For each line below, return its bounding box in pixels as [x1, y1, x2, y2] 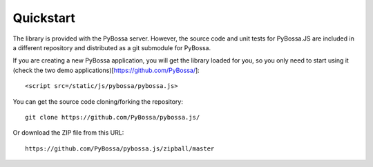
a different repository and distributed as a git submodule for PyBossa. [12, 43, 211, 52]
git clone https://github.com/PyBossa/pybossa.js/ [25, 113, 200, 121]
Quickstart [12, 10, 76, 25]
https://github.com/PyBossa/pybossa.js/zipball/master [25, 144, 215, 153]
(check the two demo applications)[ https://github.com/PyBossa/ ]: [12, 66, 200, 74]
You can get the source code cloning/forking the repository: [12, 97, 183, 106]
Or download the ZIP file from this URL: [12, 129, 124, 137]
